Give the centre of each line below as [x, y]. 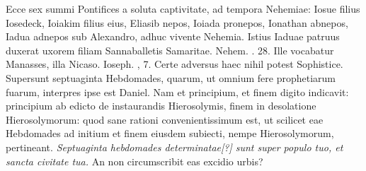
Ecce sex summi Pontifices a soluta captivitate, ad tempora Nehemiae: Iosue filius [183, 8]
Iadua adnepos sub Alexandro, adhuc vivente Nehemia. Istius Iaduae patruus [173, 36]
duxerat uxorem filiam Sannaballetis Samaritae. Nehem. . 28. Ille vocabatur [170, 50]
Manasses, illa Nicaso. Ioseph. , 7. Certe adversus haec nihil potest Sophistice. [175, 64]
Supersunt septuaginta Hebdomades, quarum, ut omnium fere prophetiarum [171, 77]
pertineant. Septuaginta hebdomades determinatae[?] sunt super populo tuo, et [175, 147]
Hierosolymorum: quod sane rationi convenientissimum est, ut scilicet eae [165, 119]
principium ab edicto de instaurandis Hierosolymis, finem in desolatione [161, 106]
